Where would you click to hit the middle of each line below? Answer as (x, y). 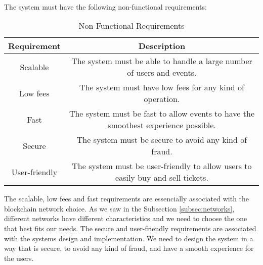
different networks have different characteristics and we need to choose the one (126, 218)
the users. (19, 258)
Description (162, 46)
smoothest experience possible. (162, 125)
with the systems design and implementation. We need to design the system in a (129, 238)
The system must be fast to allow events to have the (162, 114)
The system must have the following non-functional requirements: (105, 6)
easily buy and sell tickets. (162, 178)
